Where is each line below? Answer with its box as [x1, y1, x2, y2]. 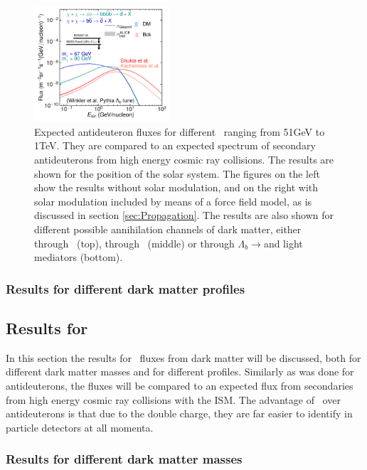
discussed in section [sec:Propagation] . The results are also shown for [34, 208, 334, 223]
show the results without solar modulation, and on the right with [34, 180, 319, 195]
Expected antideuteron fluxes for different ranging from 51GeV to [34, 124, 325, 139]
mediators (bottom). [34, 250, 123, 265]
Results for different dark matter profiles [6, 279, 245, 297]
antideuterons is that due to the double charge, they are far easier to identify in [6, 406, 353, 421]
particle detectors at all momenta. [6, 420, 154, 434]
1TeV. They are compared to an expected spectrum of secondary [34, 138, 316, 153]
